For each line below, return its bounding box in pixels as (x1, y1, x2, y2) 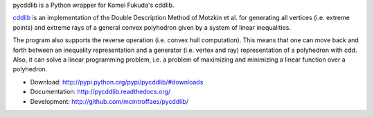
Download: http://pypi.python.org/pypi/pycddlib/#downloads (30, 78, 204, 86)
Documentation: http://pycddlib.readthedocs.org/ (30, 87, 171, 96)
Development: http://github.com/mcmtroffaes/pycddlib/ (30, 97, 188, 105)
